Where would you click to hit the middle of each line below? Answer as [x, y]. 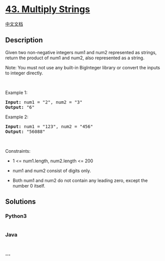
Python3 [16, 216]
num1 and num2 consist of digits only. [52, 170]
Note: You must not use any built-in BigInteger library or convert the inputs [83, 67]
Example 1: [16, 93]
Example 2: [17, 117]
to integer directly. [24, 73]
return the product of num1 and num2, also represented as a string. [75, 58]
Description [24, 40]
